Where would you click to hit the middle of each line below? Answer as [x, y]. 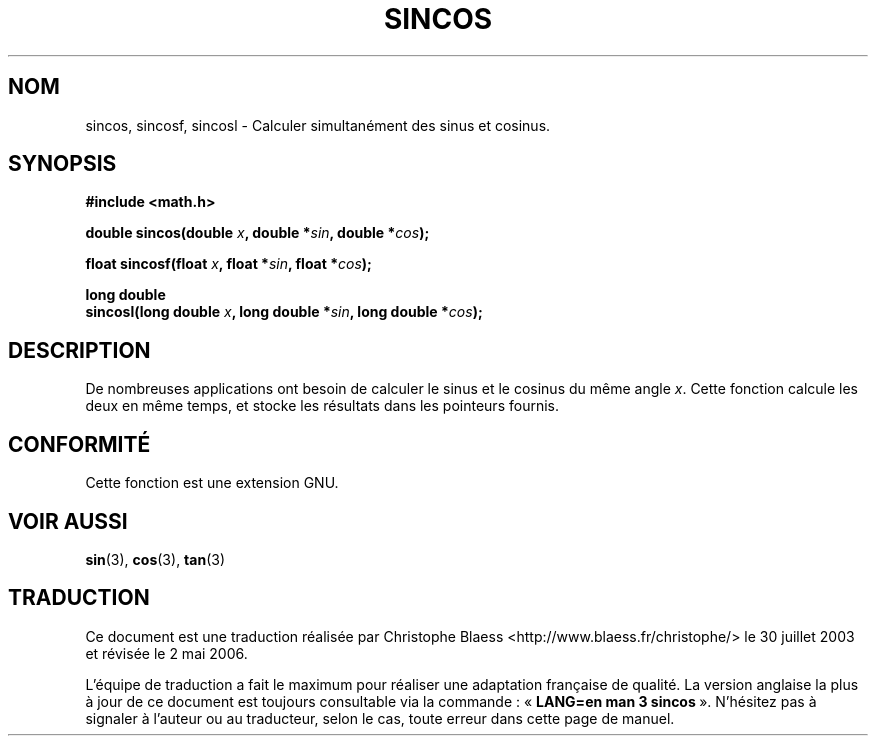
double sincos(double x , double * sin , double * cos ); [257, 233]
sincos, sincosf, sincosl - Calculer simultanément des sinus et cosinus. [318, 125]
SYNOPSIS [62, 164]
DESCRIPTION [79, 350]
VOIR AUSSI [68, 521]
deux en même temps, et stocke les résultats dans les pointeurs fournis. [322, 406]
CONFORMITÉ [79, 444]
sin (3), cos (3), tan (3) [155, 559]
